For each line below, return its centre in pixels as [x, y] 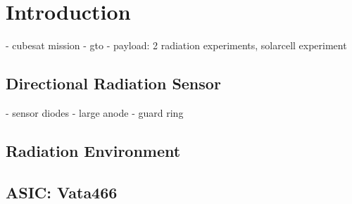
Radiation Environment [93, 150]
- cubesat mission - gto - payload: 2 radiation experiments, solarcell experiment [176, 45]
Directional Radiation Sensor [113, 83]
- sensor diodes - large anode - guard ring [95, 112]
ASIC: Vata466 [62, 192]
